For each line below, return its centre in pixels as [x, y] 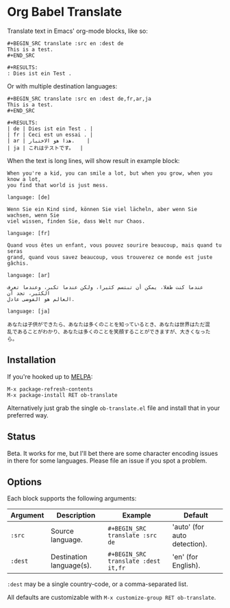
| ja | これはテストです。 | [45, 148]
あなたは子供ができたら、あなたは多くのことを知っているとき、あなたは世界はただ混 [108, 324]
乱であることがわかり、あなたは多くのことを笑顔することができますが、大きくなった [109, 332]
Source [62, 531]
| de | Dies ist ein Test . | [50, 129]
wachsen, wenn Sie [33, 215]
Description [76, 515]
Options [25, 482]
